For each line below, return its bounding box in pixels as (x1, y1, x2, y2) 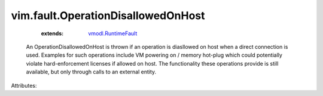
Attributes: (11, 82, 37, 89)
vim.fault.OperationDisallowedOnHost (11, 9, 206, 22)
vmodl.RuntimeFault (88, 30, 138, 37)
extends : (41, 30, 64, 37)
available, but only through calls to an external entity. (26, 69, 157, 76)
